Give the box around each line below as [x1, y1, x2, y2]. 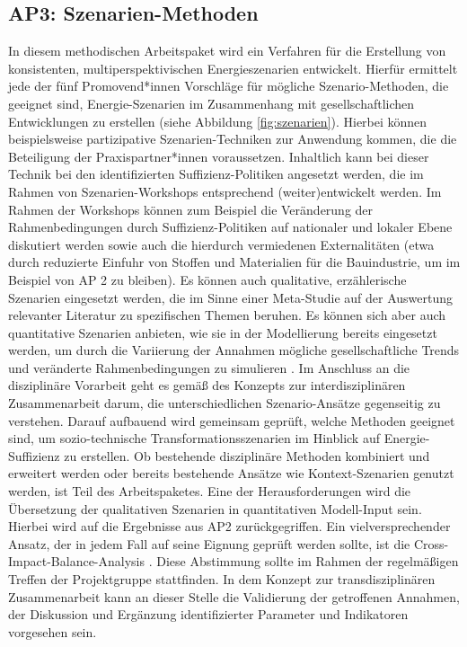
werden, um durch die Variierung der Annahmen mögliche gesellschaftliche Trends [8, 341, 460, 359]
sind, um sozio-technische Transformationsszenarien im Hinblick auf [8, 429, 380, 448]
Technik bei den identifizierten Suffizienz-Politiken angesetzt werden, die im [8, 164, 424, 183]
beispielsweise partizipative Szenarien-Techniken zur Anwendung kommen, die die [8, 129, 457, 148]
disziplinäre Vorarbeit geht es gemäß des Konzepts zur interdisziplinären [8, 376, 406, 394]
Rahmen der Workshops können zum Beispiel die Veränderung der [8, 199, 374, 218]
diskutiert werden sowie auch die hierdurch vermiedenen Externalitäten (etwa [8, 235, 435, 253]
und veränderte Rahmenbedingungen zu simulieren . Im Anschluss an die [8, 358, 410, 377]
